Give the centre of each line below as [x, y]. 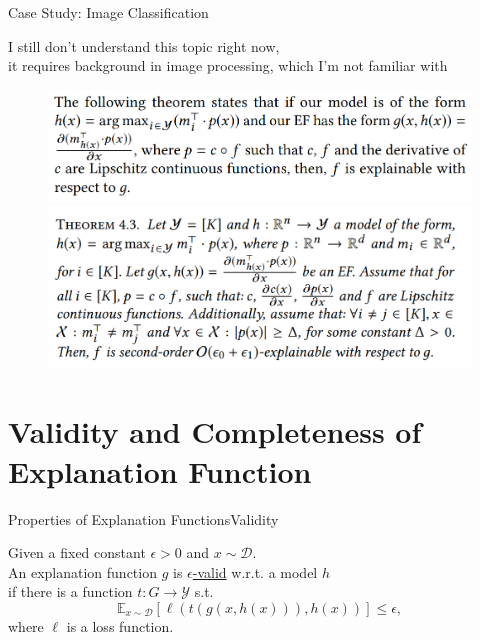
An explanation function [82, 571]
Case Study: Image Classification [108, 12]
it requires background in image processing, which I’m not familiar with [228, 65]
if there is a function [70, 591]
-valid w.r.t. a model [255, 571]
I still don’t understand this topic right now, [144, 45]
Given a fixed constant [77, 552]
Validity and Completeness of [215, 431]
